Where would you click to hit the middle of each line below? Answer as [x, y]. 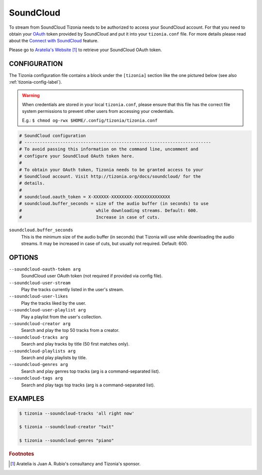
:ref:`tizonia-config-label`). [36, 82]
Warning [31, 95]
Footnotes [22, 454]
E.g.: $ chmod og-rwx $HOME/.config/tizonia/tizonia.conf [90, 120]
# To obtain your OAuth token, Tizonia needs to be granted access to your [111, 170]
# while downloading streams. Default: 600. [109, 210]
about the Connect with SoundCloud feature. [54, 41]
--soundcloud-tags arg [36, 378]
